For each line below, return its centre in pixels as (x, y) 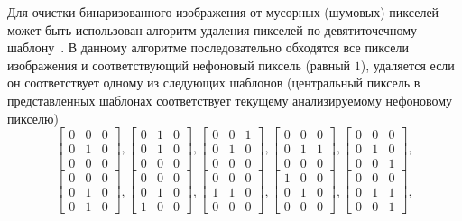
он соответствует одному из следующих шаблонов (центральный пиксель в (214, 83)
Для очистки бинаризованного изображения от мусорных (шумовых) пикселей (223, 12)
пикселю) (33, 118)
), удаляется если (407, 64)
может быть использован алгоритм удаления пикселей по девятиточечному (212, 29)
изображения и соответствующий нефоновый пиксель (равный (179, 64)
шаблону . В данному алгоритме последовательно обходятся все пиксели (208, 47)
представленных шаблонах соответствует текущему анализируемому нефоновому (230, 100)
